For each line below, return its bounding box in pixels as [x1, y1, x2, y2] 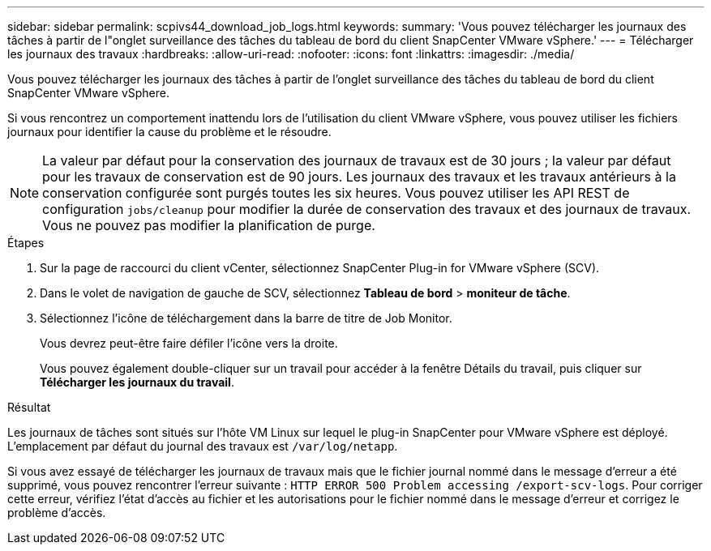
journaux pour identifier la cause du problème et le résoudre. [7, 125, 332, 139]
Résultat [7, 400, 51, 414]
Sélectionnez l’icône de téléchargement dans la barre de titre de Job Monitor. [40, 311, 452, 325]
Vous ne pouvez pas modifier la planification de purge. [42, 217, 375, 233]
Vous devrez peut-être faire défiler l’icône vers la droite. [40, 336, 338, 350]
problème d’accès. [7, 506, 106, 519]
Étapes [7, 236, 45, 250]
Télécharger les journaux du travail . [40, 375, 234, 389]
